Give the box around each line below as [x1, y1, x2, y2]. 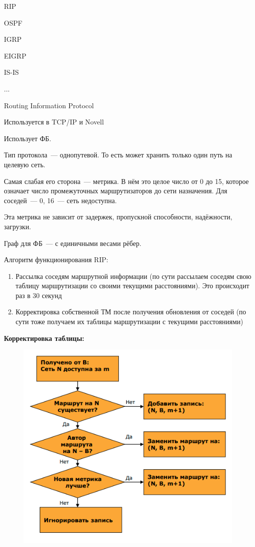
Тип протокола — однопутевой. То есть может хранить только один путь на [4, 150, 232, 160]
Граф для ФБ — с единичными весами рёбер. [4, 238, 142, 248]
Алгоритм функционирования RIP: [4, 254, 109, 265]
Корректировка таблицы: [4, 333, 85, 343]
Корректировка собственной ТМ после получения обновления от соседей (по [15, 306, 246, 317]
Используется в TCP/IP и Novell [4, 117, 104, 127]
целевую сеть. [4, 159, 46, 169]
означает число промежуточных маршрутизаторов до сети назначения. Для [4, 185, 227, 196]
